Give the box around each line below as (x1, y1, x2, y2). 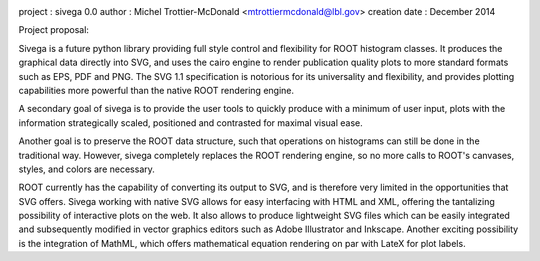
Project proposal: (18, 24, 90, 36)
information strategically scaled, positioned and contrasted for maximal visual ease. (18, 116, 364, 129)
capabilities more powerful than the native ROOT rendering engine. (18, 84, 295, 96)
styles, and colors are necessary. (18, 163, 155, 175)
